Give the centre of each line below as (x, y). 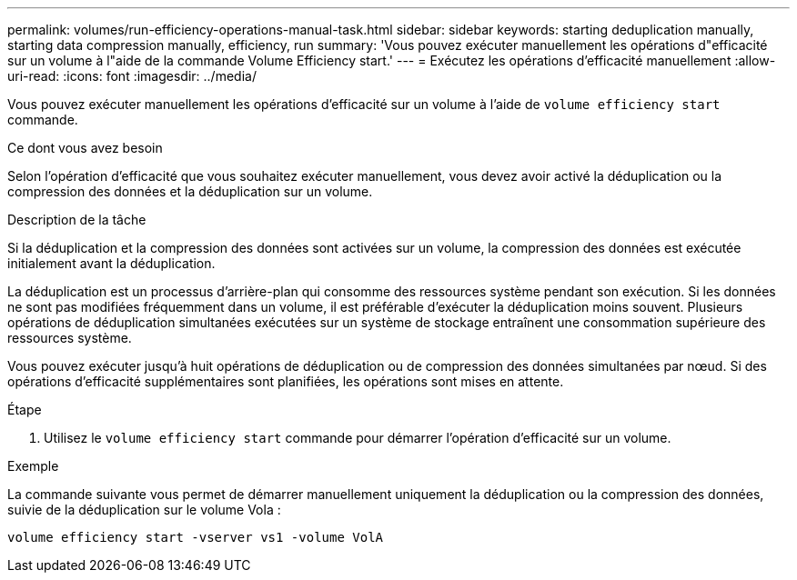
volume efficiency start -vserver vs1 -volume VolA (196, 537)
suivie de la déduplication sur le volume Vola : (144, 510)
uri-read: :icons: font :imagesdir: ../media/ (132, 76)
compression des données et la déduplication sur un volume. (190, 191)
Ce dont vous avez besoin (85, 148)
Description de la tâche (77, 220)
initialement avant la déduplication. (111, 263)
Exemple (33, 466)
